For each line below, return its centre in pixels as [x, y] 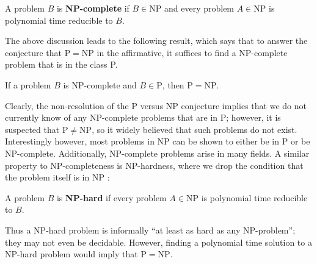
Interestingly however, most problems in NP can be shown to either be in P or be [158, 141]
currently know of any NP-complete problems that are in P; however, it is [143, 117]
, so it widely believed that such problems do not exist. [195, 129]
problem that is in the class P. [61, 64]
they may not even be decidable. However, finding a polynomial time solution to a [158, 242]
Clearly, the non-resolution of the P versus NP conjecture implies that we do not [156, 105]
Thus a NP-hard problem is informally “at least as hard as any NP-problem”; [150, 230]
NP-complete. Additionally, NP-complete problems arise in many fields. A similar [157, 153]
